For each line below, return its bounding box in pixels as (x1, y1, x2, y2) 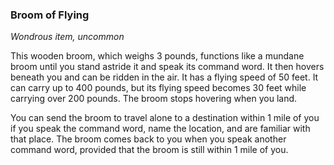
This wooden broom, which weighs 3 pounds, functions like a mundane (10, 50, 305, 62)
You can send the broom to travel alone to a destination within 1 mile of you (10, 112, 320, 124)
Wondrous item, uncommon (10, 31, 125, 43)
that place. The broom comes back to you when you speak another (10, 133, 287, 145)
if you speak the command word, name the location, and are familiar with (10, 123, 311, 135)
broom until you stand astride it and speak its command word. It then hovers (10, 61, 325, 73)
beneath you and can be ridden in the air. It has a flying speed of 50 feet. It (10, 71, 319, 83)
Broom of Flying (10, 8, 90, 22)
